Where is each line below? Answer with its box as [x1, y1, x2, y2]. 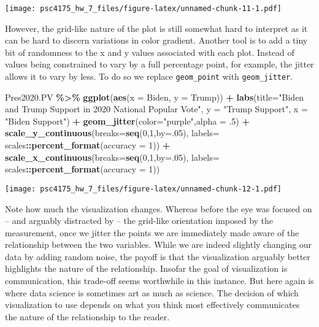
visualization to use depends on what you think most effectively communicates [5, 298, 300, 311]
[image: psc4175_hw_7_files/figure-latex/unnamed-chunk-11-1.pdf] [5, 4, 282, 13]
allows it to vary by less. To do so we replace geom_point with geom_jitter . [5, 70, 293, 83]
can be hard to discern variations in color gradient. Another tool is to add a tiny [5, 34, 308, 47]
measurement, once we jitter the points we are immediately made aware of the [5, 226, 299, 239]
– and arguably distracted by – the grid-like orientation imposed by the [5, 214, 274, 227]
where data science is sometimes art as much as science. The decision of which [5, 286, 299, 299]
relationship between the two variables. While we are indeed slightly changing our [5, 238, 312, 251]
